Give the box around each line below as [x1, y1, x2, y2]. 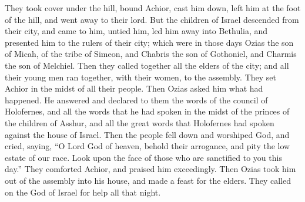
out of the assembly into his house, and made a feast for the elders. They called [5, 174, 291, 186]
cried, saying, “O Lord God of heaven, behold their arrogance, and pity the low [5, 140, 290, 152]
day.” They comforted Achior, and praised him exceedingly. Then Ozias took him [5, 163, 296, 175]
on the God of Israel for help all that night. [5, 186, 161, 198]
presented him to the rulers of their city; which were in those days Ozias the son [5, 36, 294, 48]
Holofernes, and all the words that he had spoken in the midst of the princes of [5, 105, 290, 117]
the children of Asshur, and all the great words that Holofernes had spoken [5, 116, 274, 129]
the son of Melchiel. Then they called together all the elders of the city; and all [5, 59, 289, 71]
